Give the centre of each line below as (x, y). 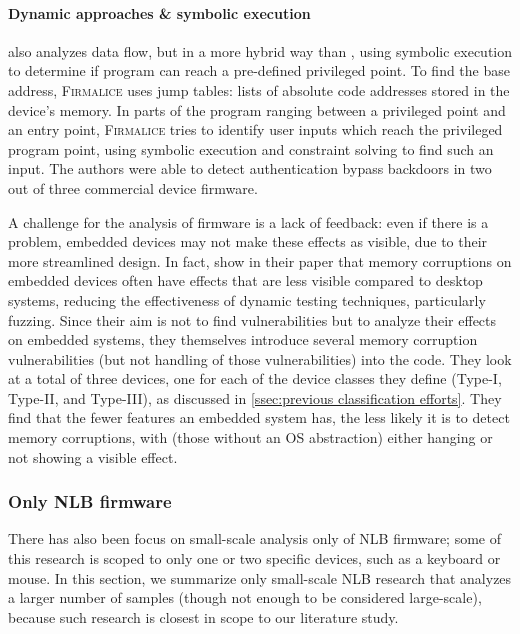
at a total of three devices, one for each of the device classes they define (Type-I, (255, 378)
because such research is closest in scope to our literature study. (203, 616)
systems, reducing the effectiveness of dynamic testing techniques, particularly (247, 299)
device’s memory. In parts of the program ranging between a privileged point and (257, 109)
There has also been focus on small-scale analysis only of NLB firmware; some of (254, 538)
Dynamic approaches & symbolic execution (159, 12)
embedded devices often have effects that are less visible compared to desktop (245, 280)
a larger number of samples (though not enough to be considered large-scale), (245, 597)
